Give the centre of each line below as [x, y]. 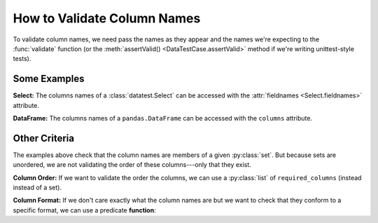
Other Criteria [44, 138]
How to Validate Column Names [107, 18]
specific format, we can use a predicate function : [85, 210]
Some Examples [49, 79]
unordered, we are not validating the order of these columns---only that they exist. [132, 165]
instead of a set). [37, 188]
